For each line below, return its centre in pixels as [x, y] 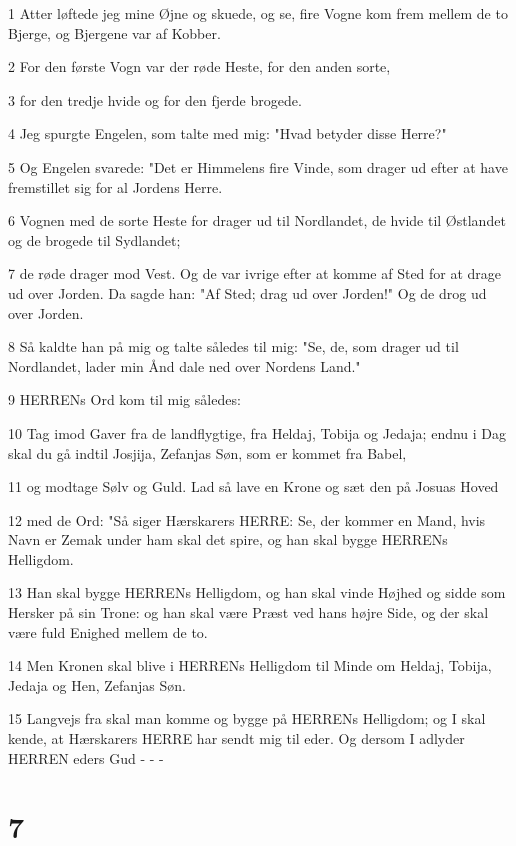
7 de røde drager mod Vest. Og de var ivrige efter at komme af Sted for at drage [255, 273]
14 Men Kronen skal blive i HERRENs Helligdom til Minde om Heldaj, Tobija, [250, 665]
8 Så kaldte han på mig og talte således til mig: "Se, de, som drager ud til [233, 346]
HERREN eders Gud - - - [86, 757]
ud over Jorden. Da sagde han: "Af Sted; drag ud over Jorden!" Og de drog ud [247, 292]
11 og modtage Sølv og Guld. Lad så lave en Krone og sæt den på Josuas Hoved [253, 486]
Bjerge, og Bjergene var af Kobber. [114, 32]
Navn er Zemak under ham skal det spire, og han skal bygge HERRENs [228, 539]
